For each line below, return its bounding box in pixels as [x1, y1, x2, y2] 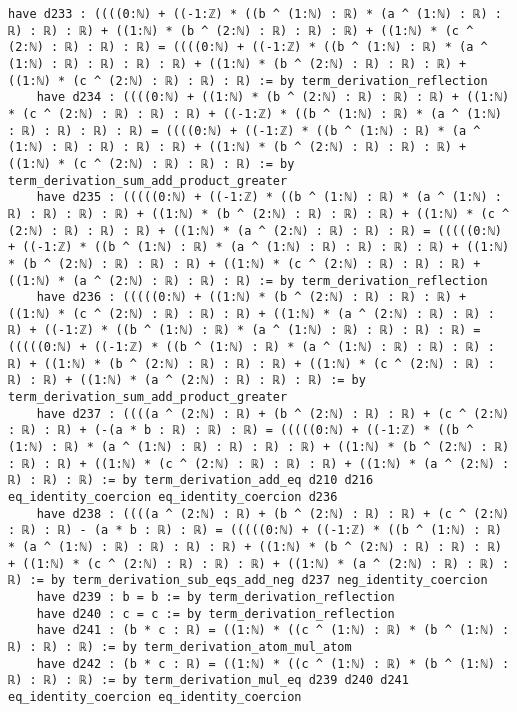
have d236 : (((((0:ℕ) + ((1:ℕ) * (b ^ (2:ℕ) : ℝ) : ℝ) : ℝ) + [36, 290, 467, 305]
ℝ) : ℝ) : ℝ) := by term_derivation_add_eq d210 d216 [8, 473, 374, 488]
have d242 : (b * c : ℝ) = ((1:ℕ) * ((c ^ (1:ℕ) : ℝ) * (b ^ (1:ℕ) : [36, 656, 510, 671]
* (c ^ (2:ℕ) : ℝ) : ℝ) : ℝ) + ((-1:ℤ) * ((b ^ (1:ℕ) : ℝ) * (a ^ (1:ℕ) [8, 106, 502, 121]
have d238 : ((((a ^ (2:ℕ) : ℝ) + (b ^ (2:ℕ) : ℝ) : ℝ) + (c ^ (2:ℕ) [36, 506, 510, 521]
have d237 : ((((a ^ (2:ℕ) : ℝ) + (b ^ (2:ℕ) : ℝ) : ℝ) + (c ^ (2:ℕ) [36, 406, 510, 421]
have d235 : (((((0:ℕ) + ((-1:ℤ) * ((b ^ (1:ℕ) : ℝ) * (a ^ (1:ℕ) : [36, 190, 502, 205]
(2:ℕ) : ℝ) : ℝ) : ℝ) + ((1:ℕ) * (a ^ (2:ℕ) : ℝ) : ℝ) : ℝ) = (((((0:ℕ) [8, 223, 502, 238]
